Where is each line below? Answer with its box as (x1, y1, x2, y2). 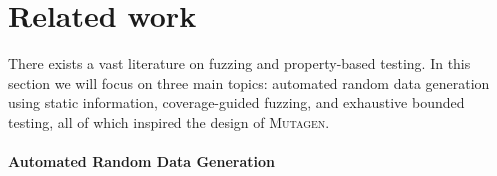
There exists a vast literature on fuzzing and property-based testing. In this (8, 53, 471, 74)
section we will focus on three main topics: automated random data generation (8, 72, 490, 93)
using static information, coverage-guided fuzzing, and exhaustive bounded (8, 92, 465, 113)
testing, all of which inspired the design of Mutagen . (8, 111, 330, 132)
